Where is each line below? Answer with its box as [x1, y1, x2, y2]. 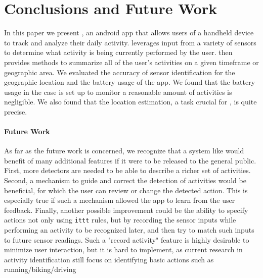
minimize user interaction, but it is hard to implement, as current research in [4, 244, 243, 255]
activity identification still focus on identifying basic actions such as [4, 254, 214, 264]
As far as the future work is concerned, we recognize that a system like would [4, 145, 244, 156]
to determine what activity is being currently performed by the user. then [4, 47, 233, 58]
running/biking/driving [4, 264, 76, 274]
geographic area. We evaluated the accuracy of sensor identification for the [4, 67, 235, 77]
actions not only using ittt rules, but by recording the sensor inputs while [4, 214, 236, 225]
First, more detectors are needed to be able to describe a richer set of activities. [4, 165, 251, 176]
